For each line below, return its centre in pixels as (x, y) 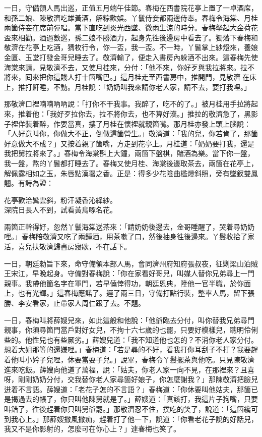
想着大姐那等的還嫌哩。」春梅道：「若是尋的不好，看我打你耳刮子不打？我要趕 (131, 349)
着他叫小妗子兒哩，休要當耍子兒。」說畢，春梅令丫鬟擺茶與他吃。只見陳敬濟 (129, 359)
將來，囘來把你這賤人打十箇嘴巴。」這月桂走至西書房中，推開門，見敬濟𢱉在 (127, 77)
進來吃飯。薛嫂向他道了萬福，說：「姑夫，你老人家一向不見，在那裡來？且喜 (129, 369)
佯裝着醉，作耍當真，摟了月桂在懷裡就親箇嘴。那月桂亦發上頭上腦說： (134, 123)
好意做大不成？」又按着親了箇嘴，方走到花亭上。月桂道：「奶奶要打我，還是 (129, 143)
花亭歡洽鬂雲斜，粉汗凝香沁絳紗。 (60, 200)
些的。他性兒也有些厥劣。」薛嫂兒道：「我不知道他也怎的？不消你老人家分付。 (131, 339)
